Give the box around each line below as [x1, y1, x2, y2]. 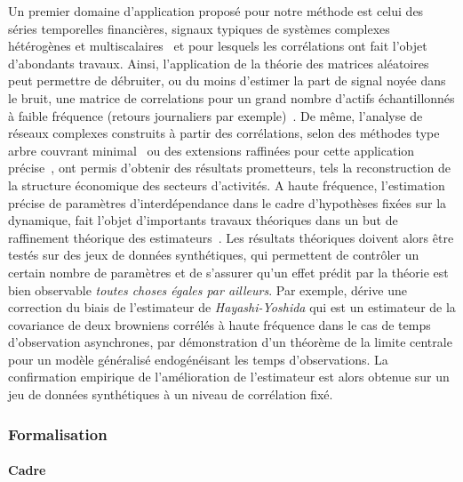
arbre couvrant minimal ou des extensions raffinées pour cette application [8, 141, 415, 159]
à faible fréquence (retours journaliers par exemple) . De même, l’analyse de [8, 106, 423, 125]
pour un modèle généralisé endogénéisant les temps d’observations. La [8, 349, 388, 368]
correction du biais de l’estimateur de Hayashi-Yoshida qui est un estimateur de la [8, 298, 456, 317]
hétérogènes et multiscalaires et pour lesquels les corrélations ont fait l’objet [8, 36, 427, 55]
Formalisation [8, 422, 108, 445]
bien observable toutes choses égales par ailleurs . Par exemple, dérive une [8, 280, 408, 299]
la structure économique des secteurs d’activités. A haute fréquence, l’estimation [8, 175, 445, 194]
